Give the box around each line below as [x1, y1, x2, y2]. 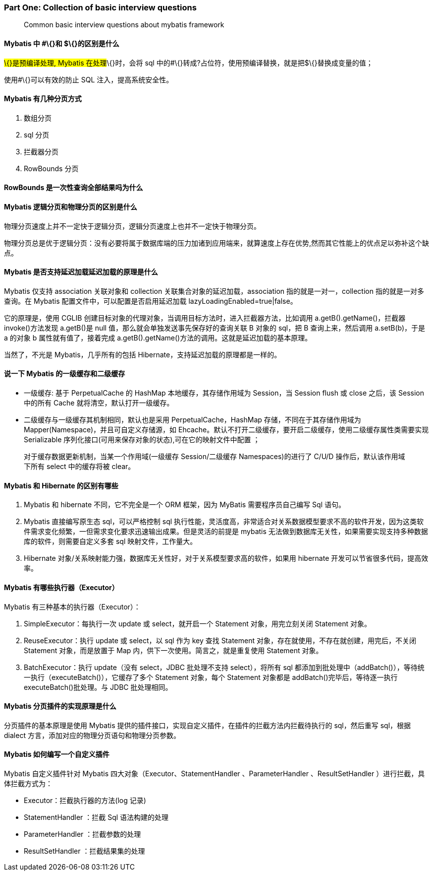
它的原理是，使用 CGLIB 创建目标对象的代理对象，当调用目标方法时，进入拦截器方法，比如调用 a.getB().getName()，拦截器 [4, 313, 406, 322]
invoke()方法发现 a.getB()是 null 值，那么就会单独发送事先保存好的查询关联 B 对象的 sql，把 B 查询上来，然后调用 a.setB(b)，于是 [4, 323, 426, 332]
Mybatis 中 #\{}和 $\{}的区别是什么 [4, 39, 119, 48]
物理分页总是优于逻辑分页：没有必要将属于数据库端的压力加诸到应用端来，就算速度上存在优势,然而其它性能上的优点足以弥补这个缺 [4, 238, 430, 247]
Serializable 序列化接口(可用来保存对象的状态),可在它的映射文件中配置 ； [24, 435, 260, 444]
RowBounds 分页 [24, 164, 79, 173]
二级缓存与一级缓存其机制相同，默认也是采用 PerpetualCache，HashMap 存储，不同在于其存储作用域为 [24, 415, 361, 424]
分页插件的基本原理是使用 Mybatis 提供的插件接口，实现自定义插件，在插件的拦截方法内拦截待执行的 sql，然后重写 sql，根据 [4, 721, 411, 730]
